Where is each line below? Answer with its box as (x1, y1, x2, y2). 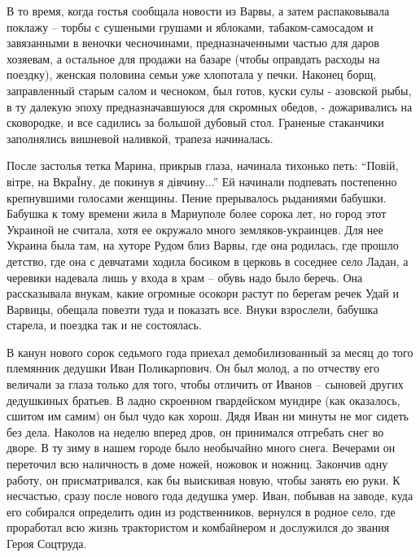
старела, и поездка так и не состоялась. (7, 316, 202, 333)
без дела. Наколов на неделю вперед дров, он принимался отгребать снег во (7, 423, 384, 440)
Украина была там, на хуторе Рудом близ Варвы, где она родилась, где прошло (7, 237, 399, 254)
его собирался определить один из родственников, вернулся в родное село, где (7, 503, 396, 520)
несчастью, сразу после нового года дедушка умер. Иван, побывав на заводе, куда (7, 487, 413, 504)
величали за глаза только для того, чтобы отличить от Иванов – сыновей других (7, 376, 404, 393)
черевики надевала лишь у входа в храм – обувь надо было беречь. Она (7, 268, 363, 285)
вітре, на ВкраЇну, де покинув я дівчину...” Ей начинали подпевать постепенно (7, 172, 397, 189)
